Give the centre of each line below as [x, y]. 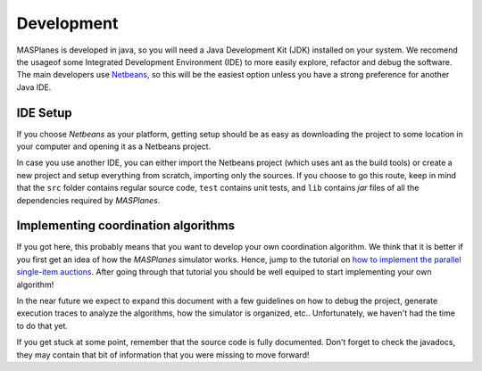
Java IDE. [34, 87]
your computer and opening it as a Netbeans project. [114, 146]
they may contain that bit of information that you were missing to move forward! [163, 355]
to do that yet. [42, 326]
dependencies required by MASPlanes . [88, 200]
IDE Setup [45, 113]
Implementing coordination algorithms [126, 226]
